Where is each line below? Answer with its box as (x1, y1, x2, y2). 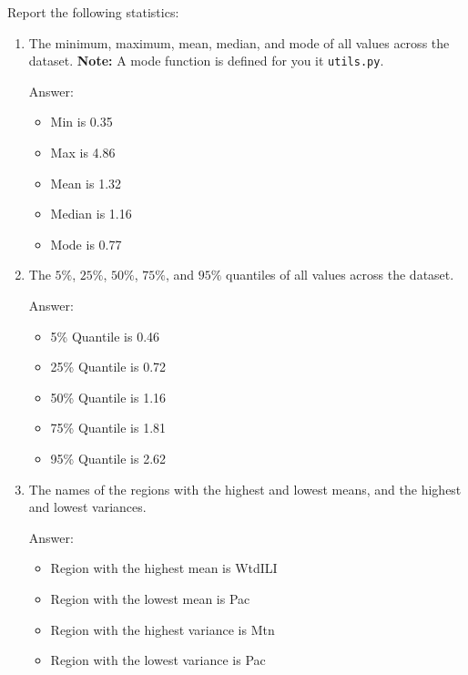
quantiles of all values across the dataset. (226, 265, 454, 284)
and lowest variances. (28, 497, 147, 516)
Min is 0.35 (50, 112, 113, 131)
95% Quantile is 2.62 (50, 448, 167, 467)
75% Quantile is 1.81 (50, 418, 167, 437)
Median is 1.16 (50, 204, 132, 223)
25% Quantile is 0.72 (50, 357, 167, 376)
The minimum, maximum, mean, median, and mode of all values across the (28, 33, 450, 52)
